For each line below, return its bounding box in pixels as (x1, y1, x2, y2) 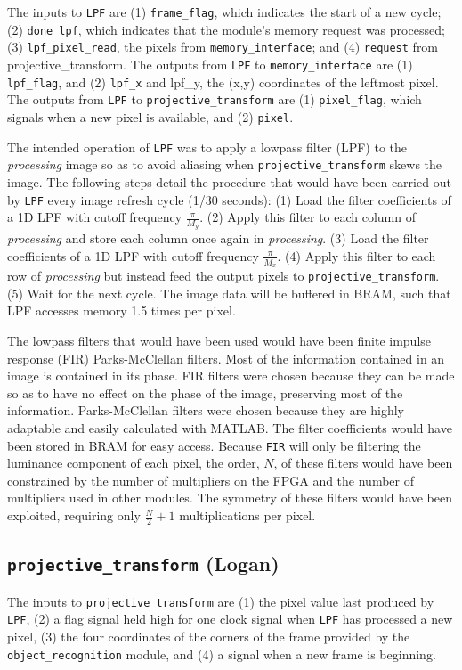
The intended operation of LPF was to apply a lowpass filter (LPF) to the (7, 137, 407, 156)
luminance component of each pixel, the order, (7, 453, 260, 472)
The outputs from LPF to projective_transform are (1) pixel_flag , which (7, 90, 422, 109)
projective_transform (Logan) (7, 550, 280, 577)
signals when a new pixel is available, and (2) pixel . (7, 107, 294, 126)
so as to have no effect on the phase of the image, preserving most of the (7, 383, 403, 402)
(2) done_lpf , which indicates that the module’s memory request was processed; (7, 20, 445, 38)
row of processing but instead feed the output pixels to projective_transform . (7, 266, 440, 285)
